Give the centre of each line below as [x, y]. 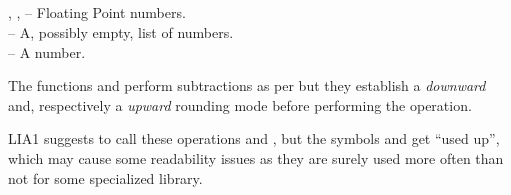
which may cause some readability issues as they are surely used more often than [256, 157]
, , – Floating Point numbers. [97, 12]
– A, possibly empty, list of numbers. [121, 31]
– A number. [47, 51]
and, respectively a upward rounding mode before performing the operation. [240, 104]
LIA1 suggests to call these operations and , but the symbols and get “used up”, [254, 138]
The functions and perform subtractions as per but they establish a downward [247, 85]
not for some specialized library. [105, 177]
